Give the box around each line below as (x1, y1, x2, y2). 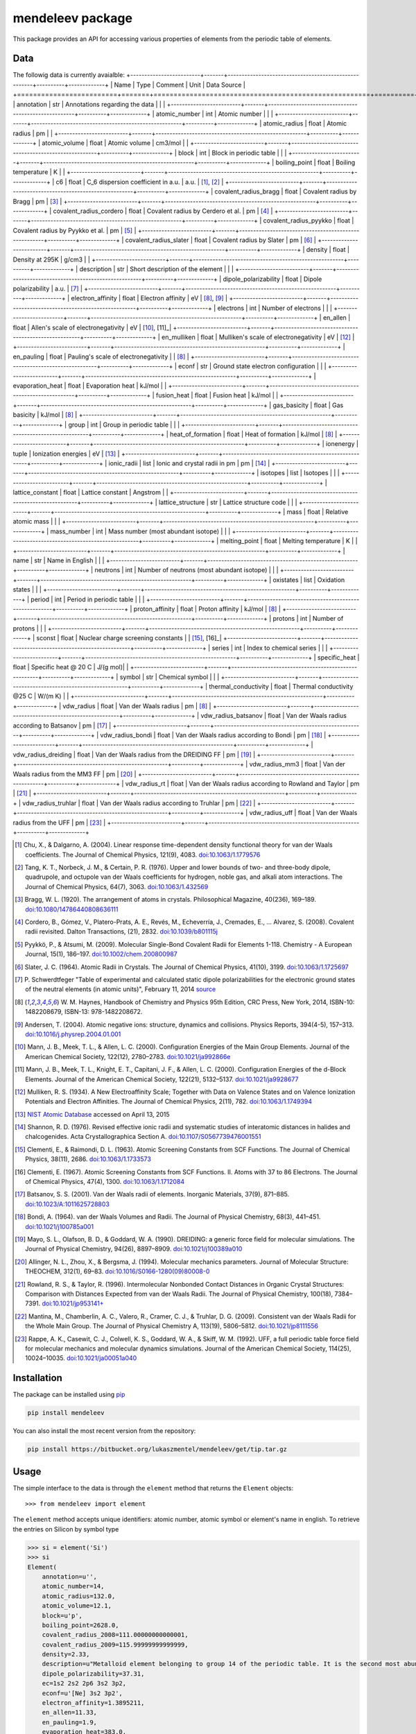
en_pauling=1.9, (42, 1718, 97, 1726)
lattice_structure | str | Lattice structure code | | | (158, 498, 297, 506)
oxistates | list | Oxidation (272, 576, 345, 584)
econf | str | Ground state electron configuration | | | (177, 362, 327, 370)
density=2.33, (42, 1651, 90, 1658)
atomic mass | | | (12, 517, 60, 526)
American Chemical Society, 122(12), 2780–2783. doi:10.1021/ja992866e (25, 1052, 231, 1061)
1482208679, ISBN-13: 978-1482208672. (25, 1008, 143, 1016)
